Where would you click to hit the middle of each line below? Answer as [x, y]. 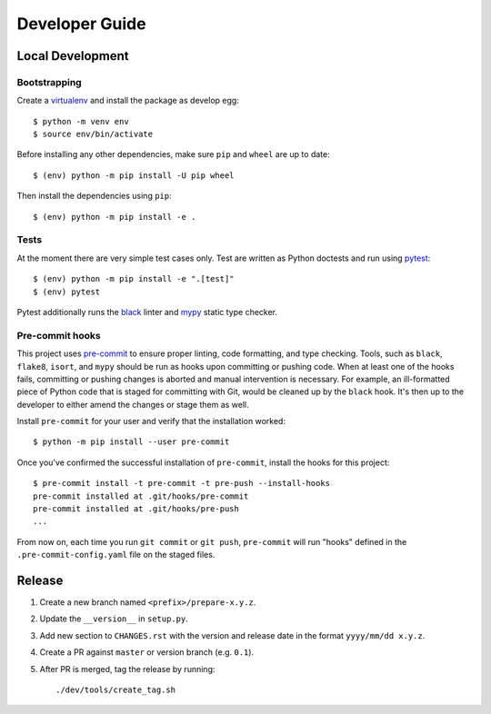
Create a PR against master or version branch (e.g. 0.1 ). [147, 652]
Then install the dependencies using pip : [94, 196]
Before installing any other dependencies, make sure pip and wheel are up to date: [174, 154]
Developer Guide [81, 24]
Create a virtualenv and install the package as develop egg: [128, 101]
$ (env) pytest [67, 292]
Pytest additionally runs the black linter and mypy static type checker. [147, 312]
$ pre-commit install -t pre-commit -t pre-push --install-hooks [182, 483]
